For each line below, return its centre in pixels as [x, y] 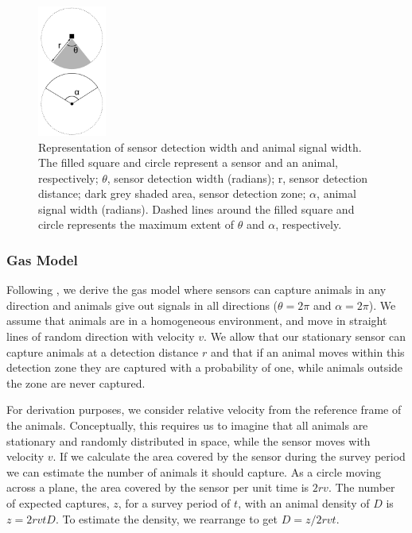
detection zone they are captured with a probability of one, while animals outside [205, 367]
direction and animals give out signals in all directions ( [142, 305]
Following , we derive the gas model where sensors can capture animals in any [196, 290]
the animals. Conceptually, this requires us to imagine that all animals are [187, 425]
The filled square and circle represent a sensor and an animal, [188, 162]
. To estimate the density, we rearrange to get [167, 518]
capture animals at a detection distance [103, 351]
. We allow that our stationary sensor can [305, 336]
